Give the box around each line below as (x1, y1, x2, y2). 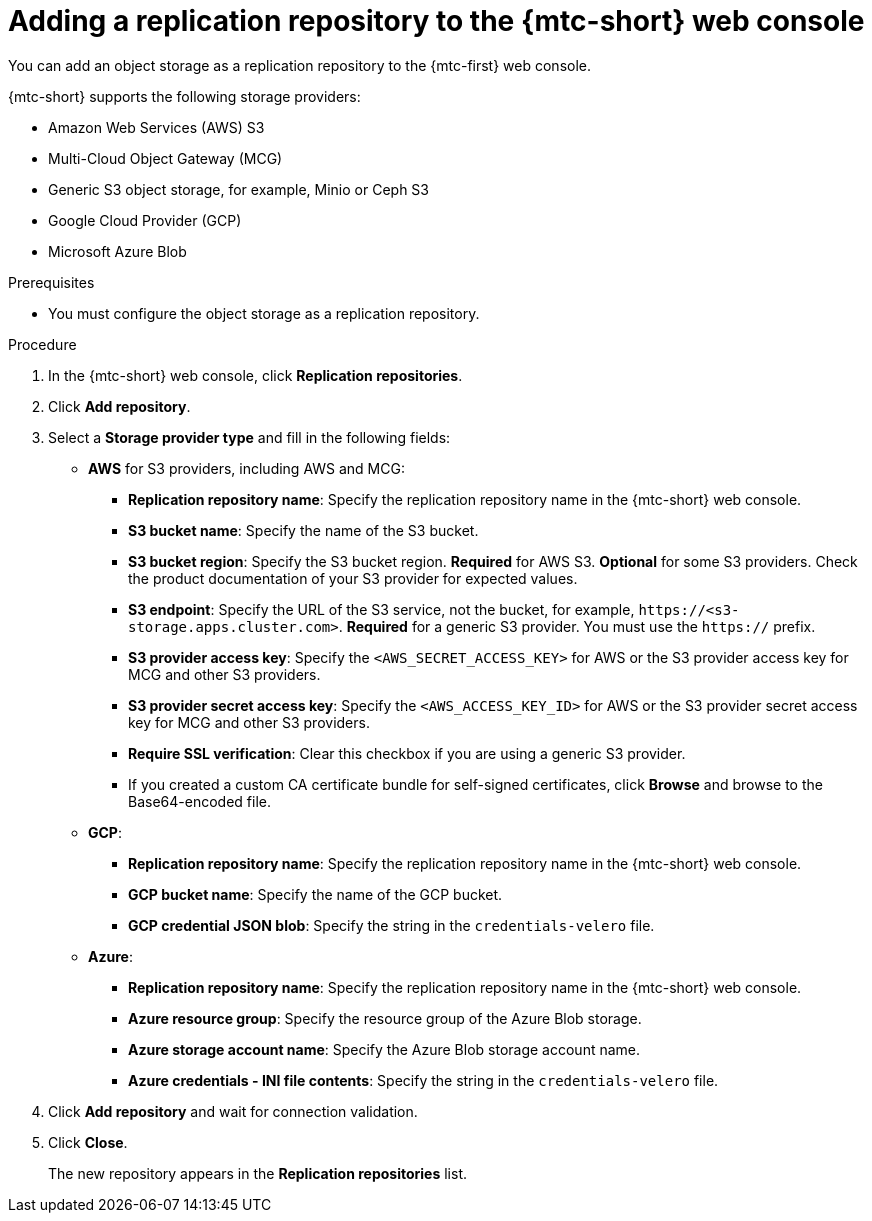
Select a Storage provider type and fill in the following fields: (48, 428, 451, 446)
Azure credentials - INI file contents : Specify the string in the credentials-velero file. (128, 1071, 719, 1089)
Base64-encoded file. (128, 792, 271, 810)
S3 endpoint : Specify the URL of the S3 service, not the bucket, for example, (128, 600, 635, 618)
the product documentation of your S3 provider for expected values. (128, 569, 578, 587)
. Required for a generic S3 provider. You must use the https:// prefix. (338, 617, 816, 635)
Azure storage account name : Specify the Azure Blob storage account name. (128, 1040, 641, 1058)
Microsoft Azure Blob (48, 242, 187, 260)
